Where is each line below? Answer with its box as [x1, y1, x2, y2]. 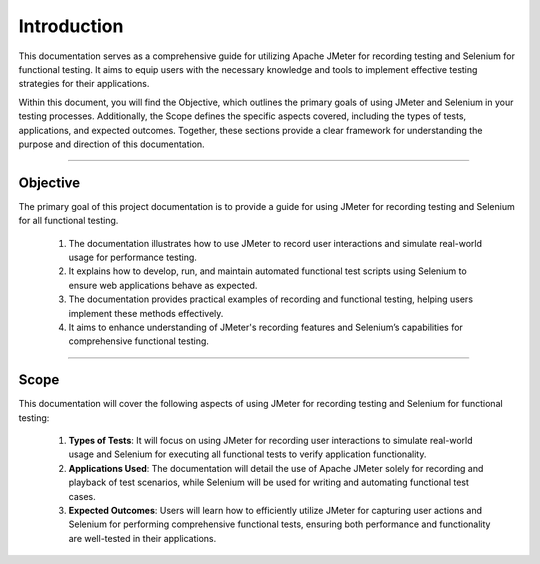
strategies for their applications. [18, 78, 150, 90]
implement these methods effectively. [68, 307, 224, 319]
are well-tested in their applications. [68, 532, 217, 544]
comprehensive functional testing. [68, 335, 210, 347]
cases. [68, 490, 96, 502]
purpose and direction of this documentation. [18, 138, 205, 150]
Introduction [18, 15, 124, 37]
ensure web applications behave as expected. [68, 279, 258, 291]
